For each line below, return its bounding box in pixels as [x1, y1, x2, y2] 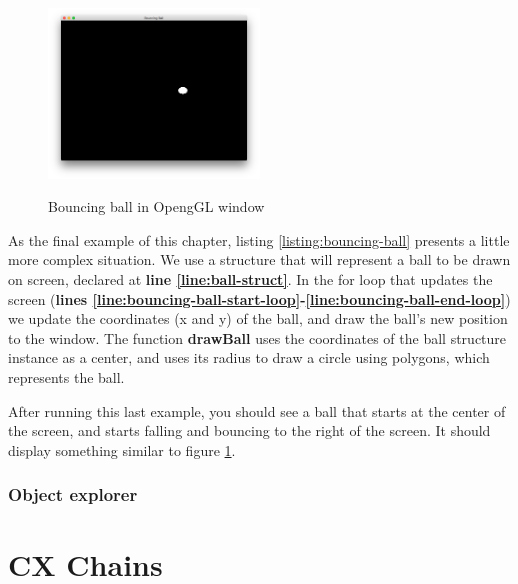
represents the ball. [8, 366, 125, 387]
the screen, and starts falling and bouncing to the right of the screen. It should [8, 420, 491, 441]
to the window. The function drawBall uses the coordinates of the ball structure [8, 327, 507, 348]
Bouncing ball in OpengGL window [48, 196, 265, 217]
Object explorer [8, 482, 138, 507]
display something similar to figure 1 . [8, 439, 236, 460]
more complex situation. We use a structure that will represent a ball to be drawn [8, 249, 511, 270]
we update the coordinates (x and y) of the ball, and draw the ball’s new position [8, 308, 508, 329]
